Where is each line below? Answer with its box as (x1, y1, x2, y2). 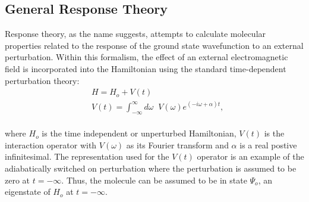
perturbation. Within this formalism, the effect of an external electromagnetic (5, 51, 288, 63)
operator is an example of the (197, 150, 304, 163)
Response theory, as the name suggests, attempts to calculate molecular (5, 27, 266, 40)
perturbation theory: (5, 74, 80, 86)
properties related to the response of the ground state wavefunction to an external (5, 39, 304, 51)
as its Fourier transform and (126, 138, 229, 151)
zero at (5, 173, 30, 186)
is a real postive (239, 138, 297, 151)
